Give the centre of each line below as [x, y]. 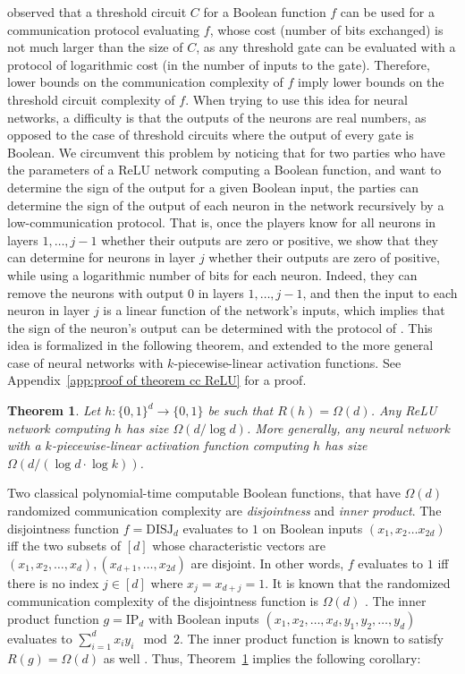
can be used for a [387, 12]
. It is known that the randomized [358, 582]
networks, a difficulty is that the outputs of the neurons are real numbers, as [217, 117]
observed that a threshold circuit [97, 12]
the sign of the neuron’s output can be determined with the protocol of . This [220, 327]
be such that [241, 410]
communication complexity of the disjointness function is [163, 601]
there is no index [53, 582]
